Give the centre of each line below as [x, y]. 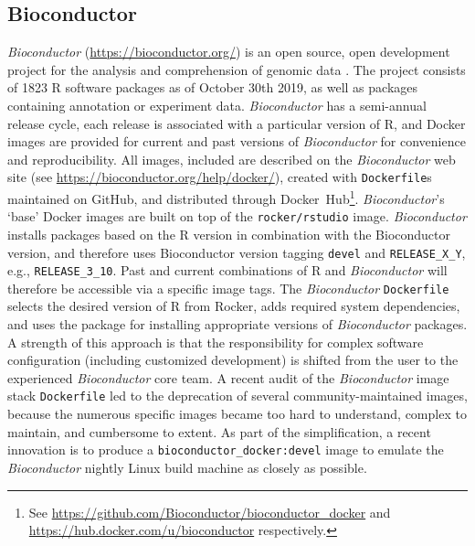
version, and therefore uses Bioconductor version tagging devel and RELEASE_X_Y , [237, 252]
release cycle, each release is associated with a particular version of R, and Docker [237, 123]
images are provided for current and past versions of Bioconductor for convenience [237, 141]
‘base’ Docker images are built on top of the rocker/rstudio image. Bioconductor [237, 216]
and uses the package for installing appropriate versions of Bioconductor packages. [237, 324]
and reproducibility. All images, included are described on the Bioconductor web [232, 159]
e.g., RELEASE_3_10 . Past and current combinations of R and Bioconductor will [227, 270]
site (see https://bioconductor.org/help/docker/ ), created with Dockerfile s [220, 177]
